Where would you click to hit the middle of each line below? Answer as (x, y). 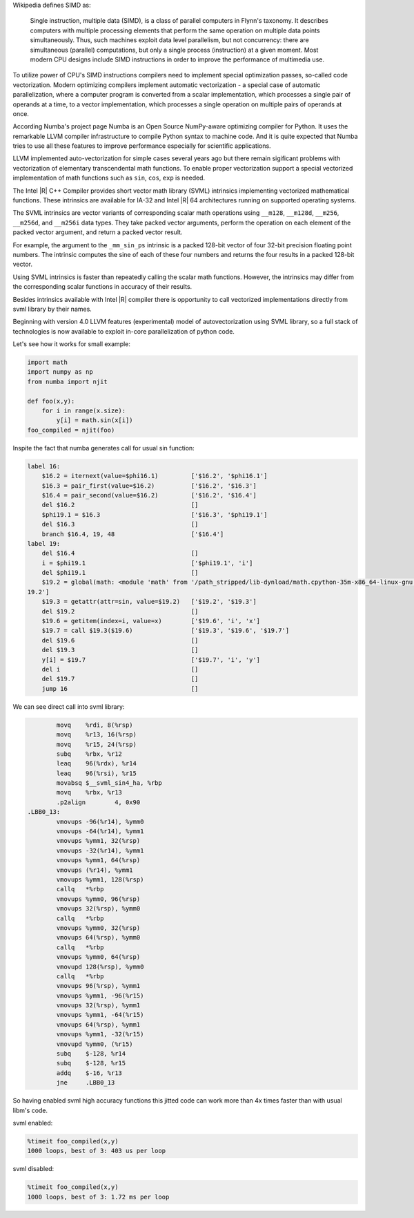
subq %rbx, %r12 (89, 754)
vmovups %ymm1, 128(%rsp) (100, 880)
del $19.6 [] (120, 640)
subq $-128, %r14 (91, 1054)
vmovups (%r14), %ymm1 (95, 870)
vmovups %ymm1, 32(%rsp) (98, 841)
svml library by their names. (52, 309)
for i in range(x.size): (84, 411)
